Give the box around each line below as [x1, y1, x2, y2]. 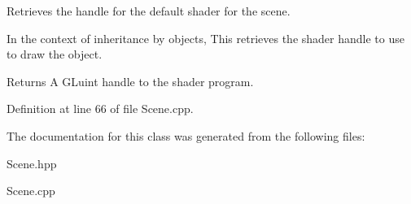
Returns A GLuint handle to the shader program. [7, 72, 254, 89]
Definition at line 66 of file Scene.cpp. [7, 100, 194, 117]
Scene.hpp [7, 154, 57, 171]
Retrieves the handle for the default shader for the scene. [7, 2, 291, 19]
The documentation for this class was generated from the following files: [7, 127, 365, 144]
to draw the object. [7, 46, 103, 63]
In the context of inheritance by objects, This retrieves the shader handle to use [7, 29, 404, 46]
